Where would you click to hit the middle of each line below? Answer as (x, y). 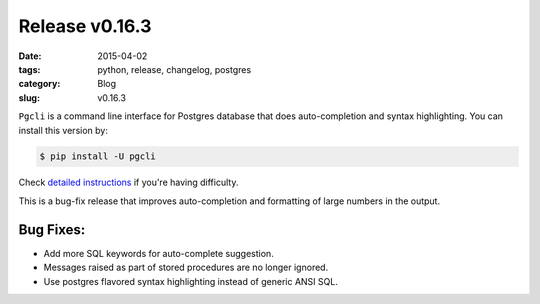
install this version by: (63, 130)
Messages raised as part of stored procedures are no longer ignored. (186, 267)
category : (39, 84)
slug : (29, 97)
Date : (30, 56)
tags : (29, 69)
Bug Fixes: (52, 229)
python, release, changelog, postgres (174, 69)
